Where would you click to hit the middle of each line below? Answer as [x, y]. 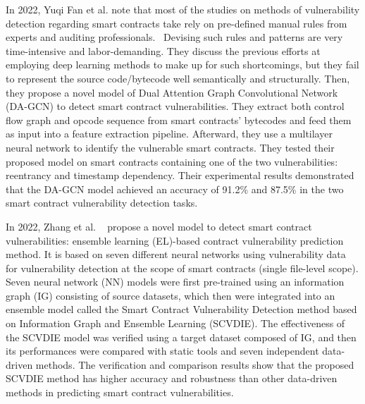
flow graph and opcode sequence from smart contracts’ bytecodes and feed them [179, 120]
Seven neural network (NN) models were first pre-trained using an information [175, 282]
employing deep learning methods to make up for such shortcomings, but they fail [182, 65]
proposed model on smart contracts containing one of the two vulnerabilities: [172, 161]
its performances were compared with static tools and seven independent [162, 351]
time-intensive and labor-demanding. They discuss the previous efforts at [163, 50]
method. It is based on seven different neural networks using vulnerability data [176, 254]
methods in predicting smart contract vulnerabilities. [120, 392]
